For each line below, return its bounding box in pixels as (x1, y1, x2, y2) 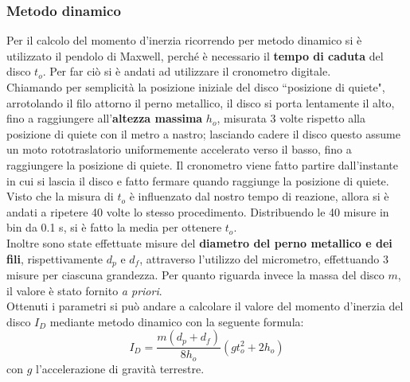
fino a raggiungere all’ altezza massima (6, 110, 203, 127)
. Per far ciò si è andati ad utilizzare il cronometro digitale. (42, 63, 331, 80)
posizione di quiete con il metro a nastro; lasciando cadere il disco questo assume (6, 125, 400, 142)
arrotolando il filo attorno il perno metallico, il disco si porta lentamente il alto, (6, 94, 395, 111)
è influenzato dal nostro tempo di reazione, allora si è (129, 188, 389, 205)
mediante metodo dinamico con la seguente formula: (49, 313, 304, 329)
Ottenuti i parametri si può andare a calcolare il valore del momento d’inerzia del (6, 298, 404, 314)
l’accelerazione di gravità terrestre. (36, 360, 205, 376)
